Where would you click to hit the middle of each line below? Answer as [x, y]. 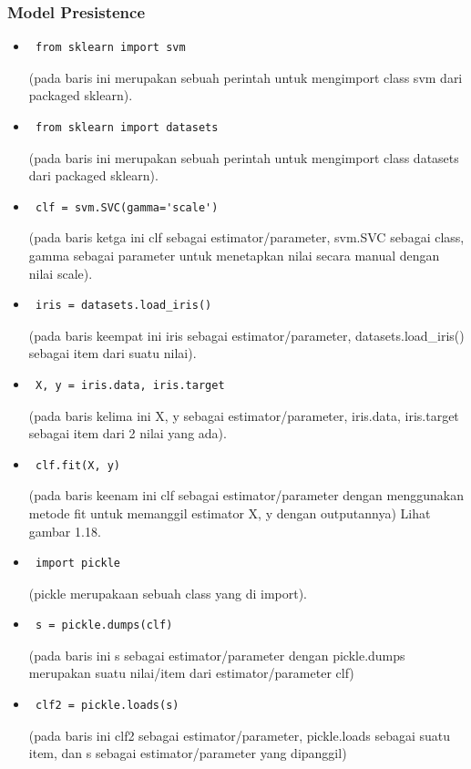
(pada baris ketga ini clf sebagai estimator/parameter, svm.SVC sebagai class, [246, 237]
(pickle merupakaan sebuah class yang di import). [168, 593]
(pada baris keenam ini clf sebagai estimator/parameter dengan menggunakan [246, 495]
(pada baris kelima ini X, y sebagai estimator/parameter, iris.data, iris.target [244, 415]
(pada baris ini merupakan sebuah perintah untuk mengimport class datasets [244, 157]
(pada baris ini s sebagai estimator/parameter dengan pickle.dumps [217, 655]
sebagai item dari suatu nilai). [113, 353]
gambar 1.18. [65, 531]
